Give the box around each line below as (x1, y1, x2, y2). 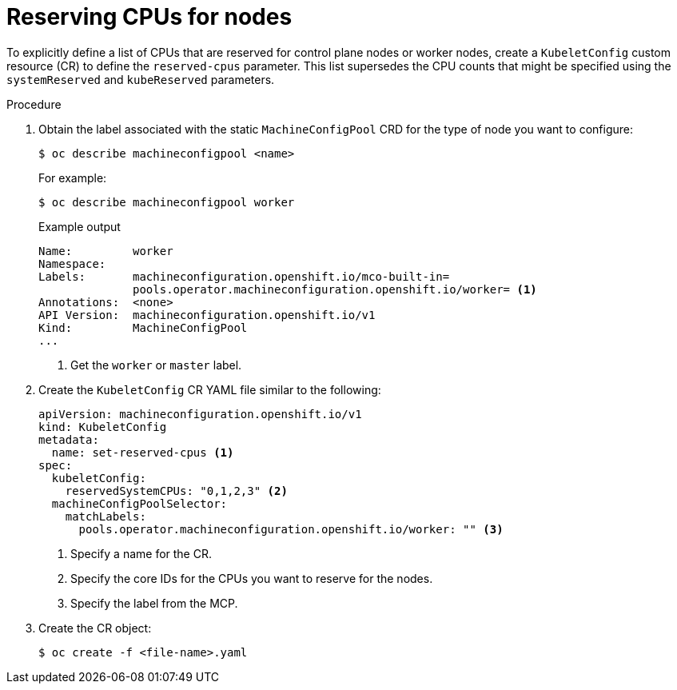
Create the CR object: (38, 620, 152, 635)
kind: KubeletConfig (38, 420, 167, 433)
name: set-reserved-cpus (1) (51, 445, 234, 459)
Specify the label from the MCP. (70, 596, 238, 610)
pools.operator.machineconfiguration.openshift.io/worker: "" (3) (78, 522, 504, 536)
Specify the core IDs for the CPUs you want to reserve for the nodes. (70, 571, 433, 585)
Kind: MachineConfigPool (38, 321, 248, 334)
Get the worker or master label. (70, 357, 242, 372)
